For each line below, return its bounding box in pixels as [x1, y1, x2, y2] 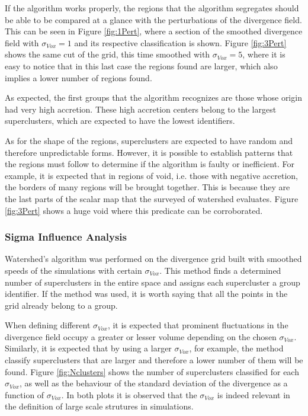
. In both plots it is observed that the [61, 388, 197, 401]
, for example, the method [189, 342, 284, 354]
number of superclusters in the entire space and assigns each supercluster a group [5, 276, 300, 288]
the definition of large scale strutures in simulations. [5, 400, 194, 412]
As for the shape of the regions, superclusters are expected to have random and [5, 134, 293, 146]
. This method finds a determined [159, 264, 281, 276]
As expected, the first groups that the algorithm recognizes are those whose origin [5, 91, 302, 104]
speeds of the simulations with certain [5, 264, 142, 276]
